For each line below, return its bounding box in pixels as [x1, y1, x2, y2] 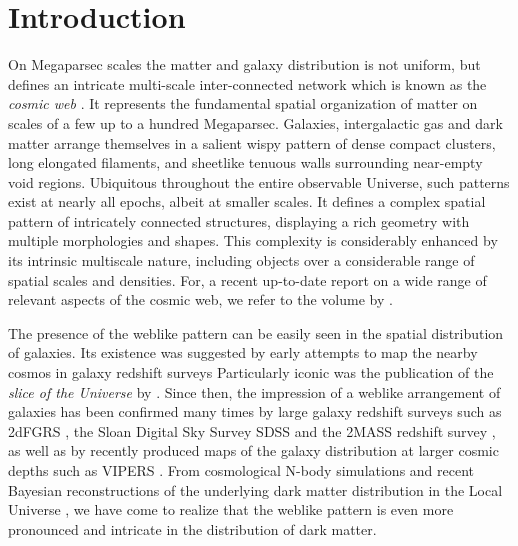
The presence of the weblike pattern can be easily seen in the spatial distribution [8, 322, 504, 343]
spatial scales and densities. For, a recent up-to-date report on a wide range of [8, 269, 487, 290]
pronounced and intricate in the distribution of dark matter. [8, 518, 377, 539]
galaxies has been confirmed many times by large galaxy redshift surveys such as [8, 401, 502, 422]
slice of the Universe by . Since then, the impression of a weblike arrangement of [8, 381, 501, 402]
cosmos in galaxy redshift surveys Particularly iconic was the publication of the [8, 362, 494, 383]
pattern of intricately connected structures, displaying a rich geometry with [8, 210, 470, 231]
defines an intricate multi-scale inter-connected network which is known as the [8, 73, 487, 94]
